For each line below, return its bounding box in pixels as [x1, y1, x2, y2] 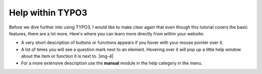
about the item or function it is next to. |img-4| [21, 53, 114, 59]
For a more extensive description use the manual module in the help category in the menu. [21, 60, 203, 66]
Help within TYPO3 [9, 7, 87, 18]
